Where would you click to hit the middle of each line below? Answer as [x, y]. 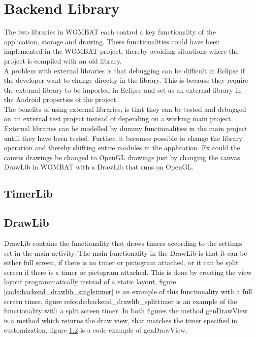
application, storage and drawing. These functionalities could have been [112, 41]
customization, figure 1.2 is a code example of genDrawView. [96, 330]
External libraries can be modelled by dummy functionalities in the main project [126, 128]
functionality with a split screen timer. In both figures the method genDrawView [126, 311]
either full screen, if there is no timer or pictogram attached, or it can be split [121, 262]
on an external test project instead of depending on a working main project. [119, 118]
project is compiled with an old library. [63, 60]
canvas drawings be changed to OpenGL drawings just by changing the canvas [122, 157]
